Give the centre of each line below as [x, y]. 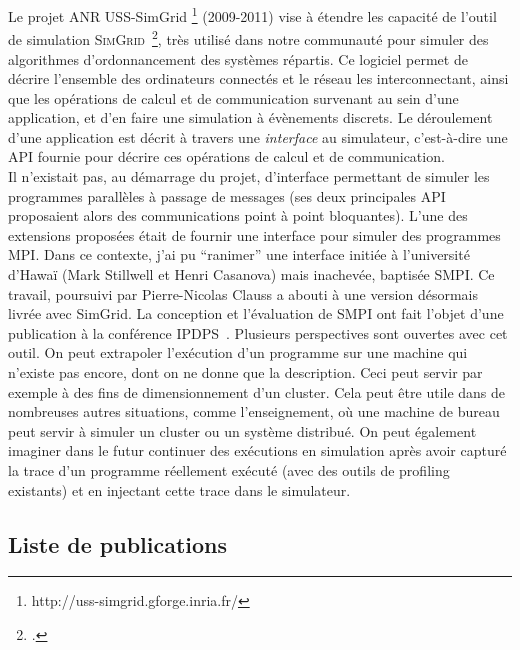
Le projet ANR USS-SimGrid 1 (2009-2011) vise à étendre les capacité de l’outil [252, 14]
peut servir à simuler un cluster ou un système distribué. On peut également [242, 430]
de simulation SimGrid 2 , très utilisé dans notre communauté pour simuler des [248, 37]
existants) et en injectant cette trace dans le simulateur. [179, 489]
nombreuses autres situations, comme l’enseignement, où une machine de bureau [254, 411]
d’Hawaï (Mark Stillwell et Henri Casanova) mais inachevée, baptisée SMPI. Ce [251, 274]
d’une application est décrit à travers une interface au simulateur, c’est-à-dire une [258, 136]
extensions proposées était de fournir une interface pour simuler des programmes [254, 234]
